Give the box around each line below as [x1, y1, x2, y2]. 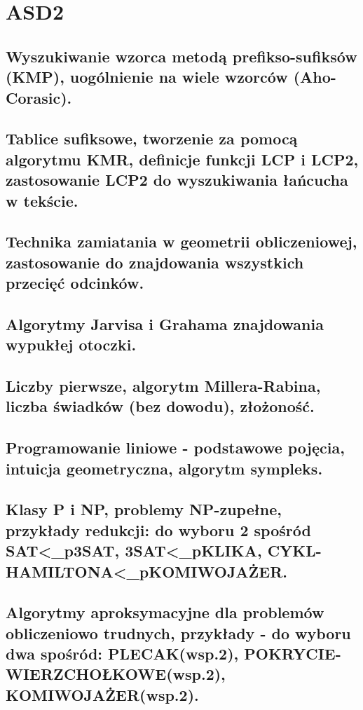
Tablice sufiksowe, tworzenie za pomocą [6, 128, 298, 149]
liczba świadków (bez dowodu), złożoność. [6, 395, 315, 417]
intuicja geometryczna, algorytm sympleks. [6, 457, 323, 479]
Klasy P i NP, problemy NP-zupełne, [6, 498, 282, 520]
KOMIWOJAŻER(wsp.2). [6, 683, 199, 705]
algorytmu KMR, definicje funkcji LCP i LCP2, [6, 148, 359, 170]
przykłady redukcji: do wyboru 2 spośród [6, 519, 311, 540]
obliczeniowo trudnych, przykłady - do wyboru [6, 622, 351, 643]
